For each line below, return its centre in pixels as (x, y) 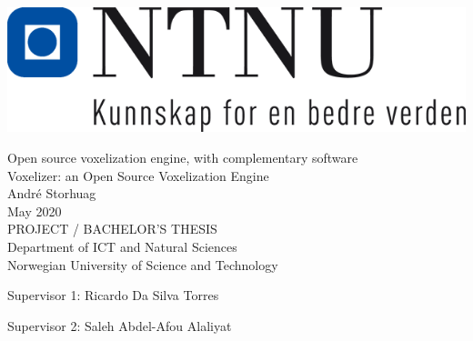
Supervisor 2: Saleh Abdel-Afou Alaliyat (120, 325)
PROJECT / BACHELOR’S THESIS (112, 229)
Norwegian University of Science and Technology (143, 264)
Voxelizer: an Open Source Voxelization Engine (138, 175)
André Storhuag (52, 193)
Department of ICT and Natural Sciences (122, 246)
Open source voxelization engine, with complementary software (183, 157)
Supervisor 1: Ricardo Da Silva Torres (113, 295)
